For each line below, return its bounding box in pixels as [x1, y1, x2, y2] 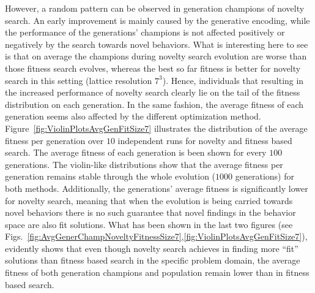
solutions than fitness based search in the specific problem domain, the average [5, 254, 300, 267]
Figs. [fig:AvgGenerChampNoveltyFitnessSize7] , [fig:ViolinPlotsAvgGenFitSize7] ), [5, 230, 308, 243]
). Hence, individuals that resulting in [162, 74, 304, 86]
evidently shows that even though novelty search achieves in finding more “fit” [5, 242, 298, 254]
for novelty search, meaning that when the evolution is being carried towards [5, 194, 293, 207]
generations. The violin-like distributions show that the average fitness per [5, 158, 283, 170]
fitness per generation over [5, 134, 104, 146]
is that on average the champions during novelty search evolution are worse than [5, 50, 307, 63]
